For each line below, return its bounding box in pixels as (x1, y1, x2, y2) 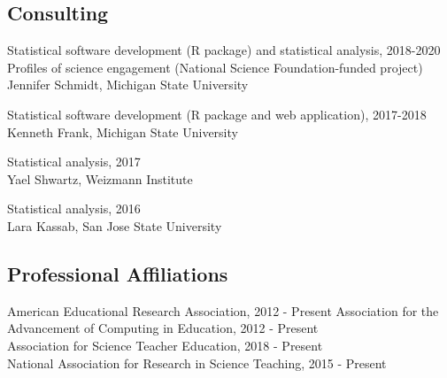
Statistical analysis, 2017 (7, 152, 141, 171)
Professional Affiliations (7, 259, 228, 287)
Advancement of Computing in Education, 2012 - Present (7, 319, 319, 337)
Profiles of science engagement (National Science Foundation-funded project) (7, 58, 423, 76)
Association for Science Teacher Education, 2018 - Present (7, 336, 323, 354)
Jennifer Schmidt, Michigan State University (7, 75, 249, 94)
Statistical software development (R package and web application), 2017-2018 (7, 104, 427, 123)
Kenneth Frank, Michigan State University (7, 122, 238, 141)
